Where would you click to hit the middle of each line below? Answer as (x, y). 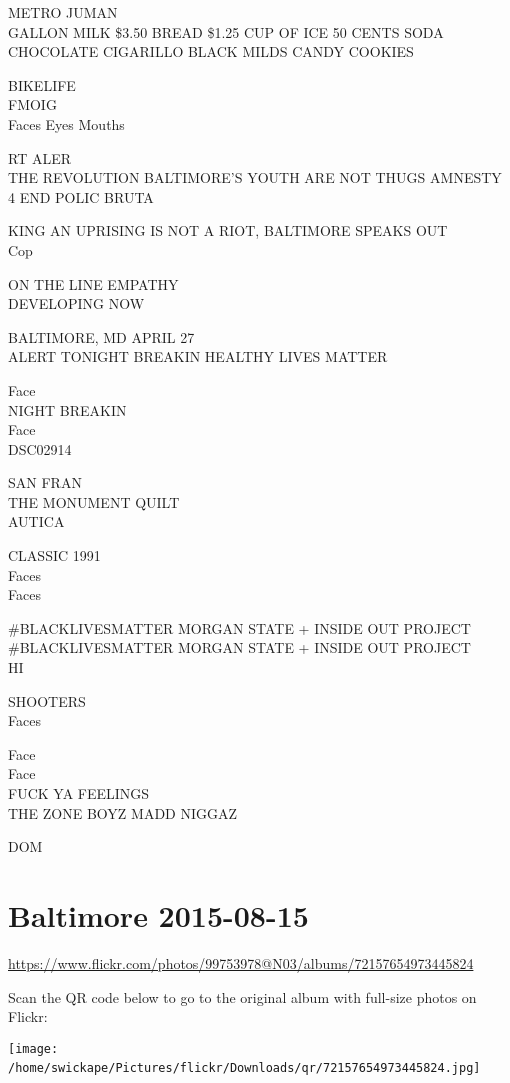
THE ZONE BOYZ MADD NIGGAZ (123, 812)
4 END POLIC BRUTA (81, 196)
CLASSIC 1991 (54, 555)
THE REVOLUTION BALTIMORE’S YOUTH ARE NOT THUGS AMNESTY (255, 177)
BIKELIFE (42, 84)
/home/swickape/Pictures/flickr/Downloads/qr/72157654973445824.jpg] (244, 1068)
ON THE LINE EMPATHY (93, 283)
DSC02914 (40, 448)
